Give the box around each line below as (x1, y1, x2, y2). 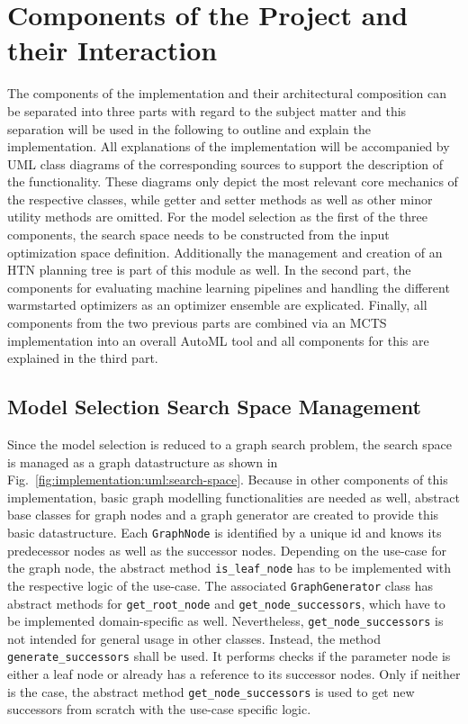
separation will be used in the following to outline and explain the (7, 119, 371, 138)
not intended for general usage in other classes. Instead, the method (7, 629, 382, 647)
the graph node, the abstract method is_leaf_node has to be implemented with (7, 558, 451, 577)
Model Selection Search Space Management (7, 393, 421, 421)
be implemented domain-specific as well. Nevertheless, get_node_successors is (7, 611, 444, 630)
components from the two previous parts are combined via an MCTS (7, 313, 387, 332)
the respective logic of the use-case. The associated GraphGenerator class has (7, 575, 433, 594)
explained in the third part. (7, 348, 158, 367)
